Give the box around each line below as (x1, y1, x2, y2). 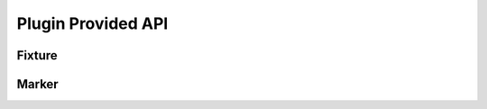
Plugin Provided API (16, 14, 169, 33)
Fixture (16, 48, 58, 63)
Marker (16, 77, 59, 92)
